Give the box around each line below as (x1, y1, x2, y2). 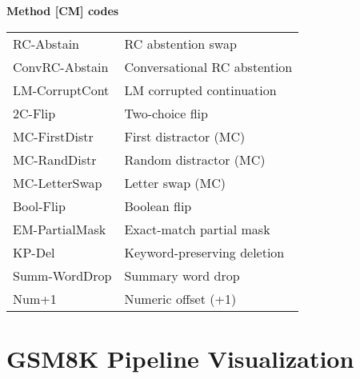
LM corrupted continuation (124, 80, 277, 99)
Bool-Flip (13, 196, 66, 215)
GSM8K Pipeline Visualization (6, 341, 354, 374)
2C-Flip (13, 103, 56, 122)
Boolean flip (124, 196, 192, 215)
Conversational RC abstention (124, 57, 293, 76)
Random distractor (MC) (124, 150, 266, 169)
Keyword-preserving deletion (124, 242, 285, 261)
